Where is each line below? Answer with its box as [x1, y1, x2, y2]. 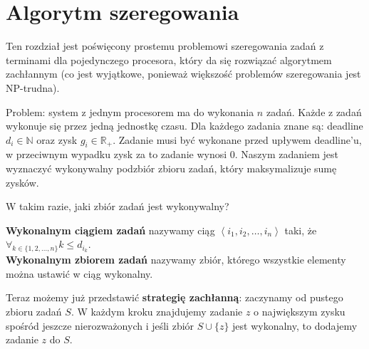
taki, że [284, 222, 317, 237]
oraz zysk [36, 132, 78, 147]
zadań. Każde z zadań [266, 104, 362, 119]
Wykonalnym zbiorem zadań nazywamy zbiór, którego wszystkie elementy [6, 252, 346, 267]
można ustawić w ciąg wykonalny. [6, 266, 153, 281]
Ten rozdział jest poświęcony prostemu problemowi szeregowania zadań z [6, 38, 324, 53]
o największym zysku [254, 304, 345, 319]
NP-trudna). [6, 80, 60, 95]
